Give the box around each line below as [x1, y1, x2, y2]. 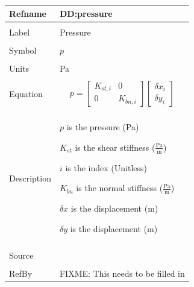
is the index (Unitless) [65, 161, 148, 174]
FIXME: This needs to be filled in [59, 267, 185, 279]
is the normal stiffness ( [76, 181, 163, 194]
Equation [9, 87, 43, 99]
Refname [9, 7, 46, 19]
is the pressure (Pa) [66, 121, 139, 133]
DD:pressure [59, 7, 113, 19]
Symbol [9, 43, 37, 56]
